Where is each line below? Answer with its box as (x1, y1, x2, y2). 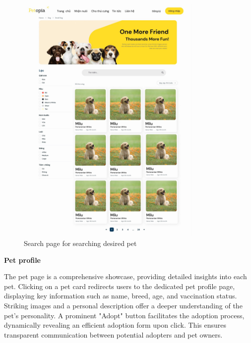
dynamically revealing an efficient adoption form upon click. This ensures (4, 320, 226, 330)
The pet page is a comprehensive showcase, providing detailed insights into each (4, 271, 247, 282)
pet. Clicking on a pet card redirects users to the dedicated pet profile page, (4, 281, 235, 291)
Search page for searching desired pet (24, 238, 137, 248)
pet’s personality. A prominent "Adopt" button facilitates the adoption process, (4, 310, 245, 320)
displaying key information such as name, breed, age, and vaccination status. (4, 291, 237, 301)
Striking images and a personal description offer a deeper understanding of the (4, 300, 243, 310)
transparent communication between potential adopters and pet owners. (4, 329, 223, 340)
